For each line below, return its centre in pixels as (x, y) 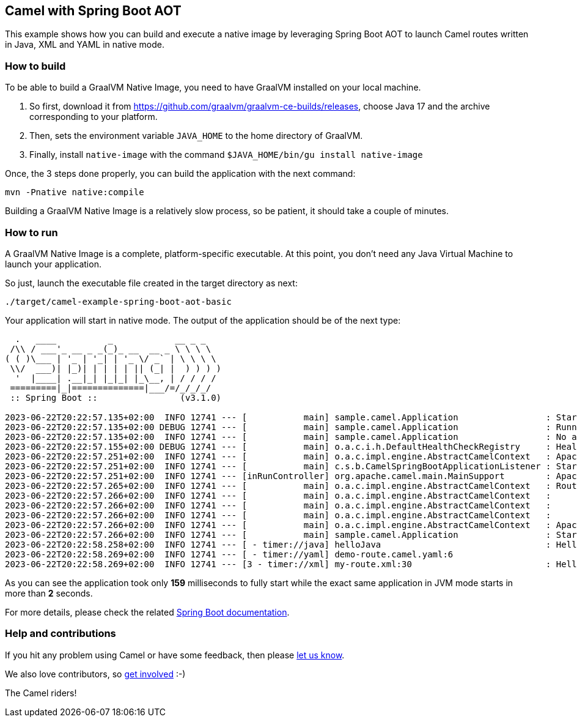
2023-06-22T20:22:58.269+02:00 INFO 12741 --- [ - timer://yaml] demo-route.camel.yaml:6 (229, 554)
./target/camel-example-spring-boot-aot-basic (118, 301)
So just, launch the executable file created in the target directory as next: (151, 283)
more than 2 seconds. (49, 593)
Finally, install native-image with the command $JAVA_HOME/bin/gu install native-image (226, 155)
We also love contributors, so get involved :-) (95, 674)
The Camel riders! (41, 693)
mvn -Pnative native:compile (75, 192)
